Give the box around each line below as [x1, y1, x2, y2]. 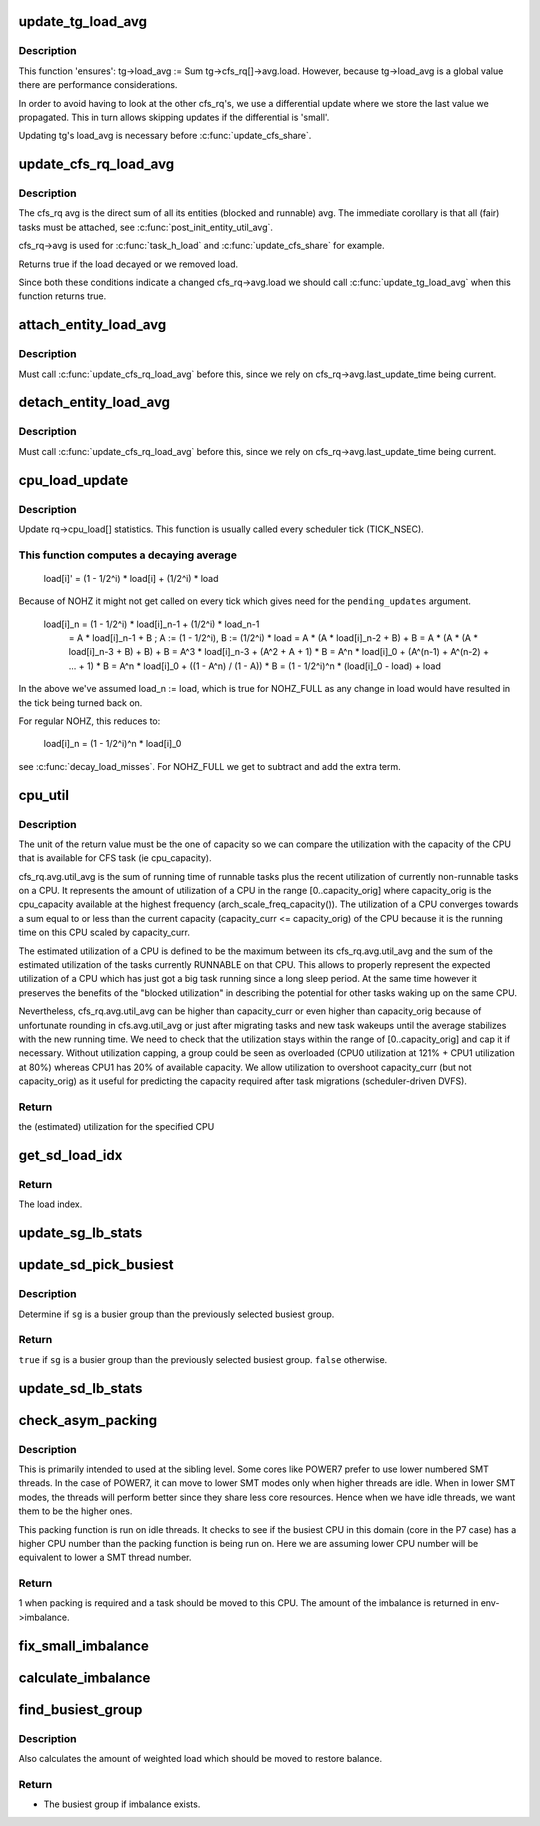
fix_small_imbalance [18, 1637, 149, 1654]
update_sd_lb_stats [18, 1380, 143, 1397]
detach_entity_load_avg [18, 394, 170, 411]
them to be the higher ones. [18, 1505, 133, 1517]
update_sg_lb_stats [18, 1225, 143, 1242]
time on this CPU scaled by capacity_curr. [18, 926, 190, 939]
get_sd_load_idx [18, 1147, 123, 1164]
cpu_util [18, 786, 70, 804]
